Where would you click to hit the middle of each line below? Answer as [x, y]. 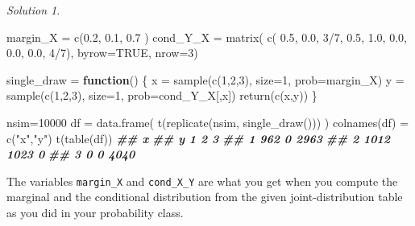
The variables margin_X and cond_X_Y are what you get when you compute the [202, 181]
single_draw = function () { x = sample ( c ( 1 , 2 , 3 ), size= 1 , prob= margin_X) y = [205, 79]
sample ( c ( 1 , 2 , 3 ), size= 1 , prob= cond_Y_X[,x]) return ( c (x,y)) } [162, 95]
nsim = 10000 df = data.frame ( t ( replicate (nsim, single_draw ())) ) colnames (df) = [208, 122]
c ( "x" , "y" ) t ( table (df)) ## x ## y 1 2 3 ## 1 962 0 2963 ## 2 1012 [199, 138]
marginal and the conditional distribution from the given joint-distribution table [205, 197]
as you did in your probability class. [95, 212]
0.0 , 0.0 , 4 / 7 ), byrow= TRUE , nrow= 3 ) [102, 53]
